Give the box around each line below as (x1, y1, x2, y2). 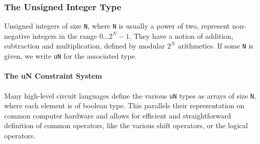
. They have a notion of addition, (129, 30, 233, 41)
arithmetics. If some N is (177, 40, 254, 51)
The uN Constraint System (4, 70, 102, 81)
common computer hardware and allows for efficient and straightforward (4, 110, 231, 121)
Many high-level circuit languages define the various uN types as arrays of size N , (4, 90, 256, 101)
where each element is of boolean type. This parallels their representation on (4, 100, 245, 111)
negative (4, 30, 30, 41)
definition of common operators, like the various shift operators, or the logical (4, 120, 248, 131)
